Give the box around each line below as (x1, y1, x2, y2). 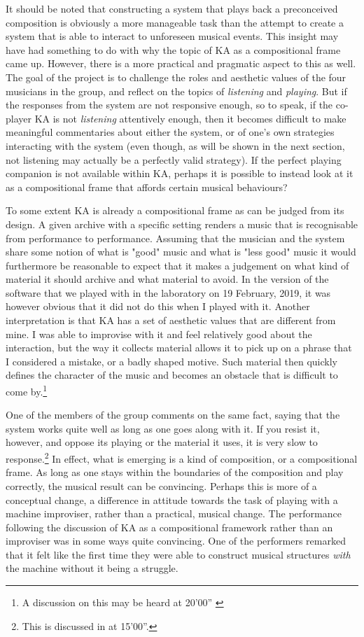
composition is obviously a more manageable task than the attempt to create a (6, 15, 344, 29)
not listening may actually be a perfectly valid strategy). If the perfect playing (6, 152, 342, 167)
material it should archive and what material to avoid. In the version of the (6, 272, 329, 286)
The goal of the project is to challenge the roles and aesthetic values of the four (6, 69, 346, 84)
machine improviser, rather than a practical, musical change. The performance (6, 506, 342, 521)
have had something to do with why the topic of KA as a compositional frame (6, 42, 341, 57)
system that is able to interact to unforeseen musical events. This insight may (6, 29, 339, 43)
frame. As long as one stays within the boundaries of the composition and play (6, 465, 344, 479)
